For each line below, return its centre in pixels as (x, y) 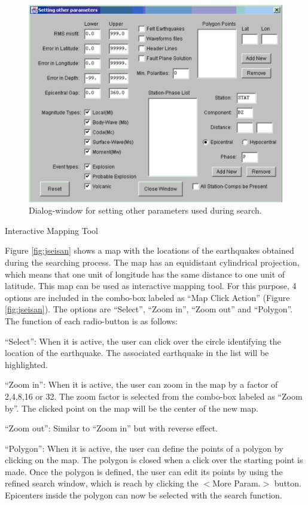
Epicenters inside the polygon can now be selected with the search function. (144, 495)
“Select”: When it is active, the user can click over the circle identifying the (143, 341)
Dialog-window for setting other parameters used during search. (145, 210)
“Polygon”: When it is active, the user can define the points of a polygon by (144, 448)
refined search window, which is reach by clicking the (102, 483)
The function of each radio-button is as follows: (92, 320)
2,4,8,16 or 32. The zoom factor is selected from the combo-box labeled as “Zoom (154, 396)
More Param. (237, 483)
